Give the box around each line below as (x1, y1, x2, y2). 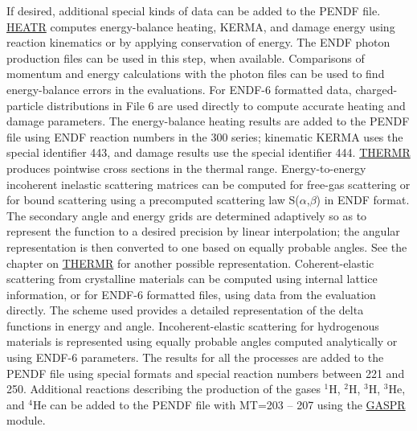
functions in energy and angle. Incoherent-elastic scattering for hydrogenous (6, 317, 379, 334)
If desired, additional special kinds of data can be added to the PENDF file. (6, 2, 381, 18)
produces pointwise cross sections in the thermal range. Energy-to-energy (6, 159, 366, 176)
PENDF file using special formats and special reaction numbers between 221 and (6, 364, 405, 381)
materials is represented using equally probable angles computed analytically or (6, 333, 398, 350)
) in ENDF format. (316, 191, 410, 208)
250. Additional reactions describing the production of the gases (6, 380, 321, 397)
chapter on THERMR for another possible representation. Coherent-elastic (6, 254, 374, 271)
